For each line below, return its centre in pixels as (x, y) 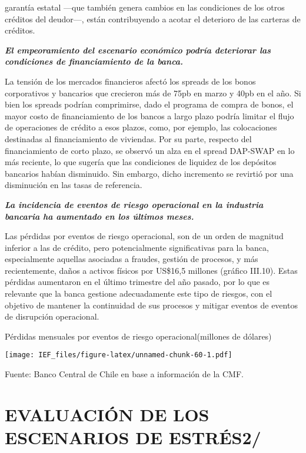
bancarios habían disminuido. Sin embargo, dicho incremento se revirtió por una (149, 173)
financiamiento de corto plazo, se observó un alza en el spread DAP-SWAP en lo (150, 150)
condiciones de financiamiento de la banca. (94, 61)
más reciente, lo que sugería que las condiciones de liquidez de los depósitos (141, 162)
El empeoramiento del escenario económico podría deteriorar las (138, 50)
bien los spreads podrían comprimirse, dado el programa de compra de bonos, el (149, 104)
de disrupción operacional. (52, 316)
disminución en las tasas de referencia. (74, 185)
